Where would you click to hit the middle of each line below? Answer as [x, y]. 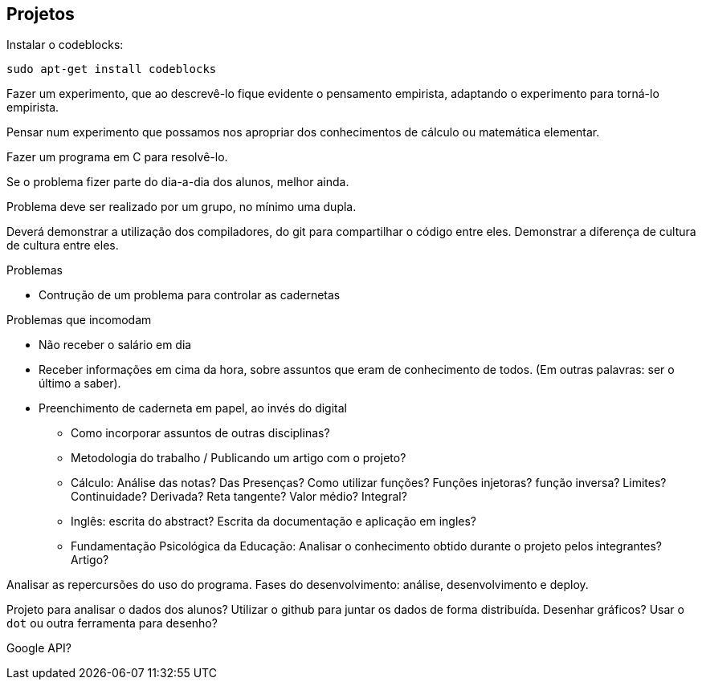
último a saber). [80, 384]
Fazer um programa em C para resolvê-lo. [117, 157]
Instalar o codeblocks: [65, 45]
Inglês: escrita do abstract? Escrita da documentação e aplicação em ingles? [273, 522]
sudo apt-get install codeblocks [112, 69]
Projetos [41, 14]
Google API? [39, 648]
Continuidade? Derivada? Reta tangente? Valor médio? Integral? [239, 497]
